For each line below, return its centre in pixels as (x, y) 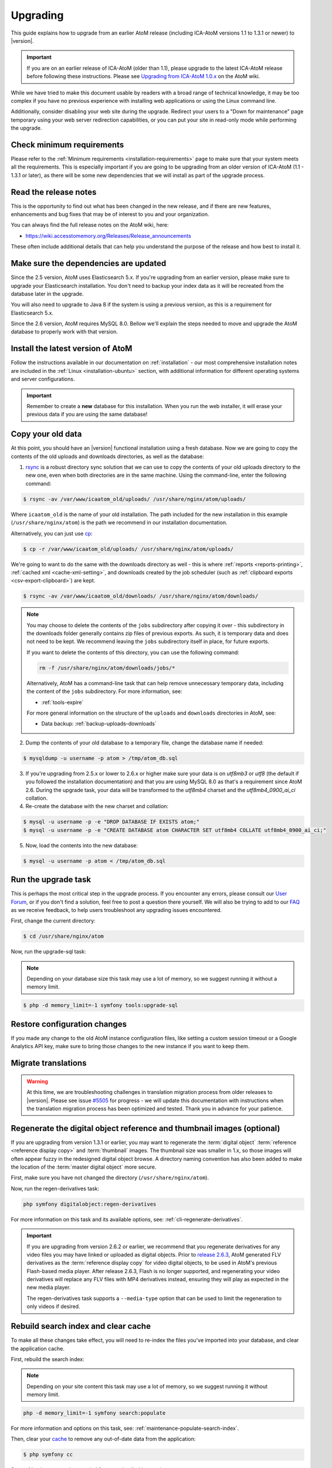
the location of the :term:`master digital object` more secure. (84, 1167)
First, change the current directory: (53, 921)
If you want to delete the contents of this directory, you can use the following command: (133, 652)
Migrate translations (49, 1063)
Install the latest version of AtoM (72, 349)
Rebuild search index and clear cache (81, 1326)
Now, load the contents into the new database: (82, 845)
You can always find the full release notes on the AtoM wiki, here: (90, 225)
